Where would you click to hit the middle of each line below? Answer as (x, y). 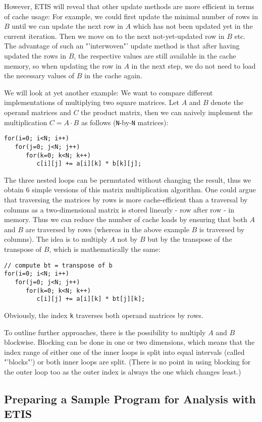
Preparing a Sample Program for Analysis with (130, 399)
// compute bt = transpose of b (58, 265)
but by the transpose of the (190, 239)
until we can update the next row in (67, 26)
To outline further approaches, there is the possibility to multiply (105, 332)
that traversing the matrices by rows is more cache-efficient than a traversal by (126, 199)
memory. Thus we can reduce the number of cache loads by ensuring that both (126, 219)
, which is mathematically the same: (105, 249)
